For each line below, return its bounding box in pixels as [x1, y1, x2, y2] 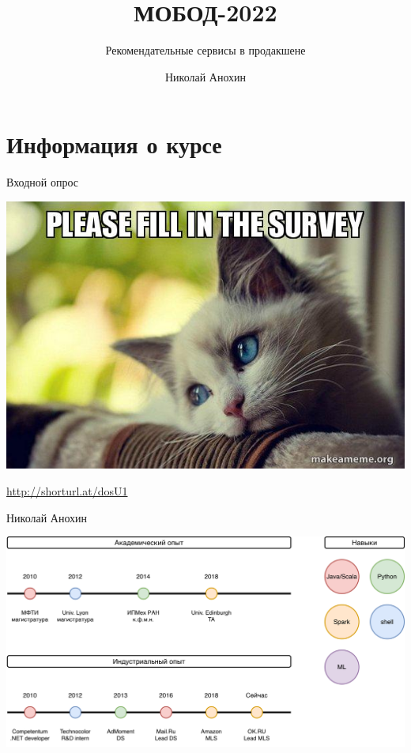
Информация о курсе [6, 128, 222, 160]
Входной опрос [6, 174, 79, 190]
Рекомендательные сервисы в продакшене [105, 42, 306, 58]
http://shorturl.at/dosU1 [6, 482, 128, 499]
